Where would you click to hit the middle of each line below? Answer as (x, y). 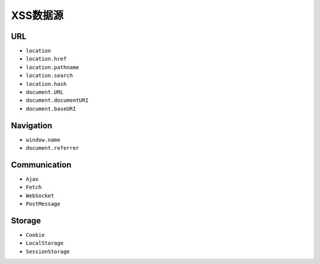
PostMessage (43, 204)
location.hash (46, 84)
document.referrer (52, 148)
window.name (43, 140)
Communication (41, 165)
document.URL (45, 92)
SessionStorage (48, 251)
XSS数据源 (37, 15)
